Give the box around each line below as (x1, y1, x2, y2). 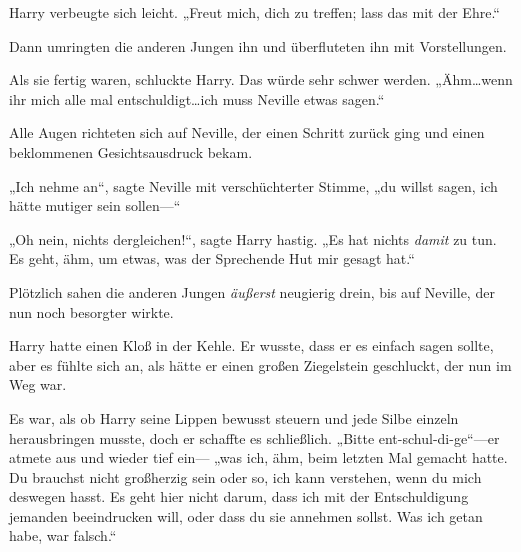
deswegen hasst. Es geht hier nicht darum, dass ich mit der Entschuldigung (9, 486, 469, 507)
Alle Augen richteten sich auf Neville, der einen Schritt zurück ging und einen (9, 122, 485, 143)
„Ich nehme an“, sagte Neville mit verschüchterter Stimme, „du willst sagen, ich (9, 175, 498, 196)
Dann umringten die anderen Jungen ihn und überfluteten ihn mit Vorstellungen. (9, 35, 507, 56)
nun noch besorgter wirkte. (9, 301, 174, 322)
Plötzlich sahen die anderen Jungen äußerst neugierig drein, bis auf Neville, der (9, 281, 495, 302)
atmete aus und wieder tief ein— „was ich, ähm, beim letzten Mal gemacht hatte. (9, 447, 508, 468)
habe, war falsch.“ (9, 525, 117, 546)
